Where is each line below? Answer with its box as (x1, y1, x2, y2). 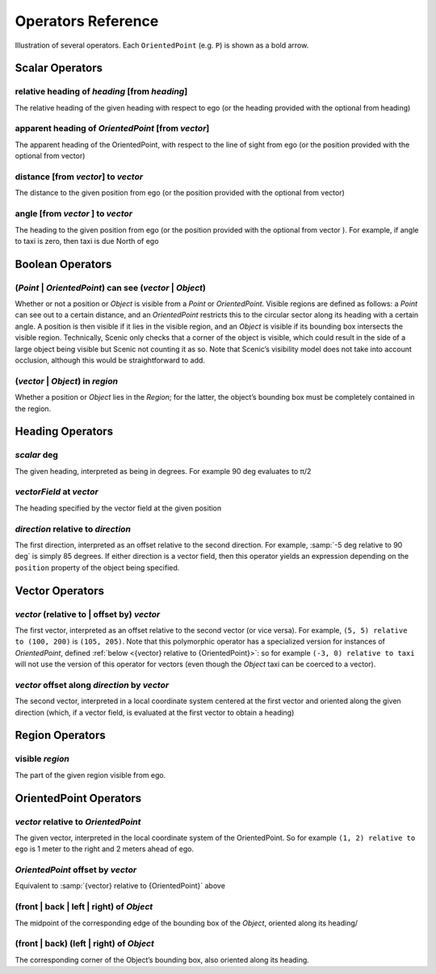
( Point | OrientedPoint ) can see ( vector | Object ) (15, 282, 206, 293)
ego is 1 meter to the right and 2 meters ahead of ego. (15, 844, 194, 854)
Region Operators (15, 728, 106, 742)
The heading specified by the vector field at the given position (15, 503, 222, 513)
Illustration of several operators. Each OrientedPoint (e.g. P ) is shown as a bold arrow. (15, 40, 309, 50)
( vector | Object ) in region (15, 376, 119, 387)
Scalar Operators (15, 61, 103, 75)
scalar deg (15, 449, 58, 460)
